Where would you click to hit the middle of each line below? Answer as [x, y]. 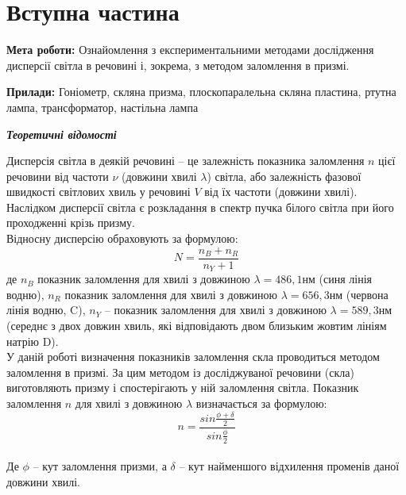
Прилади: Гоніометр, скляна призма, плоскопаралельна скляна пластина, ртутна [201, 92]
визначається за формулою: [261, 403]
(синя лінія [345, 279]
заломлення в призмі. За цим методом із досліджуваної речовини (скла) [180, 372]
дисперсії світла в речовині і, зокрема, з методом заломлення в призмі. [178, 65]
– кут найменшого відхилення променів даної [289, 466]
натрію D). [33, 341]
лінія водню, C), [46, 310]
